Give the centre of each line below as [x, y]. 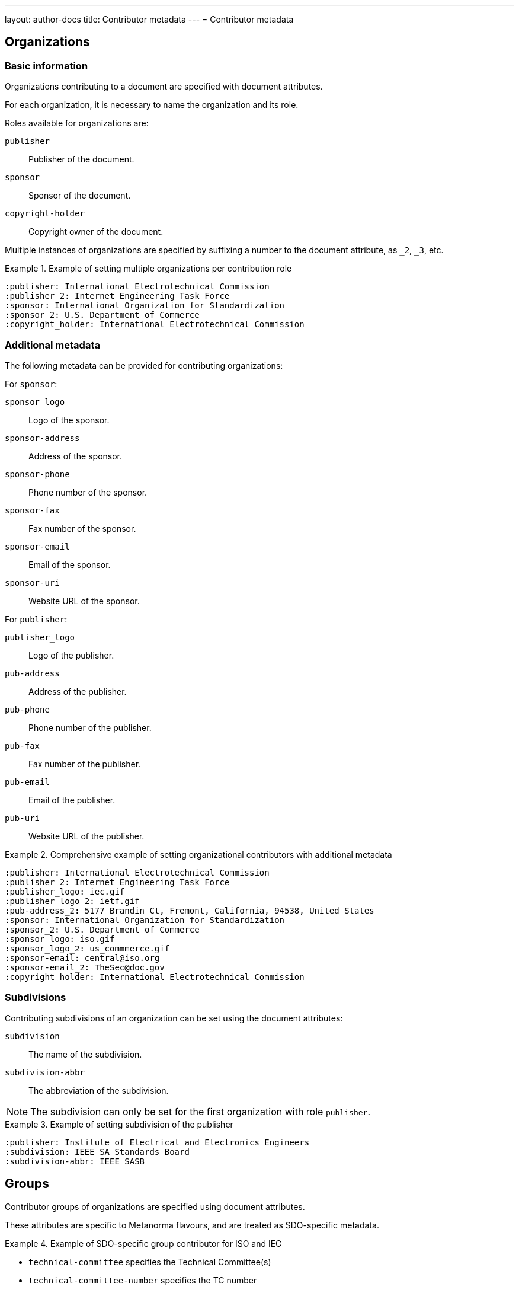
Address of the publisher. [78, 691]
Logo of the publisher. [71, 655]
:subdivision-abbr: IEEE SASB [75, 1161]
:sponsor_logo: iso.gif [60, 939]
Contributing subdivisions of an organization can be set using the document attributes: [174, 1018]
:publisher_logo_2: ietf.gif [72, 901]
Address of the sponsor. [76, 456]
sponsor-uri [32, 582]
